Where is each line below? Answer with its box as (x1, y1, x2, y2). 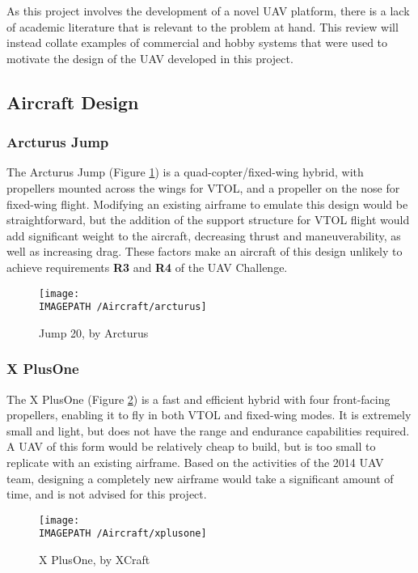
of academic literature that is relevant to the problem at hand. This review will (6, 18, 399, 35)
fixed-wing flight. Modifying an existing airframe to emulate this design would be (6, 195, 408, 212)
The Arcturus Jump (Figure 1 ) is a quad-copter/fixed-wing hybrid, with (6, 163, 364, 180)
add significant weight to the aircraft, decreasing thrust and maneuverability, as (6, 227, 401, 244)
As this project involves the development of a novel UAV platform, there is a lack (6, 2, 410, 19)
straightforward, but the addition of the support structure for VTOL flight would (6, 211, 410, 228)
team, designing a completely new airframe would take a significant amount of (6, 469, 394, 486)
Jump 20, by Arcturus (39, 324, 149, 341)
